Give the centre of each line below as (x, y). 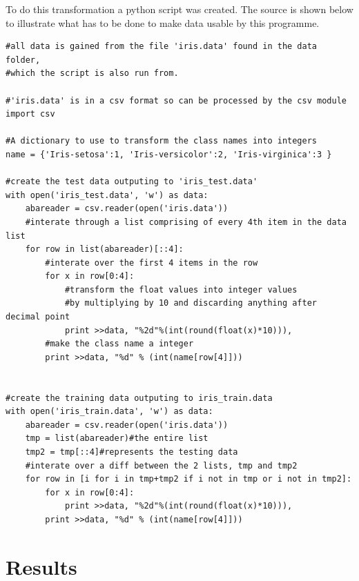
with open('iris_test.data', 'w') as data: (107, 195)
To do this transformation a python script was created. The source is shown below (179, 9)
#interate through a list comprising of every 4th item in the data (186, 222)
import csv (30, 114)
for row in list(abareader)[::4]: (104, 249)
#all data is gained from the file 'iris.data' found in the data (162, 47)
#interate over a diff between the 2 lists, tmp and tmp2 (161, 465)
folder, (23, 60)
